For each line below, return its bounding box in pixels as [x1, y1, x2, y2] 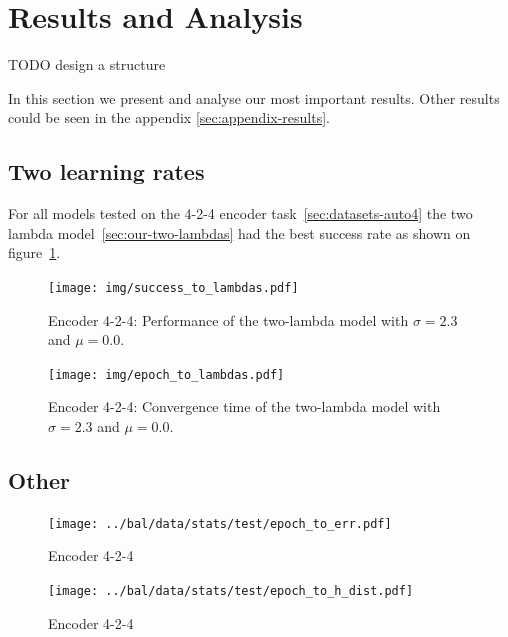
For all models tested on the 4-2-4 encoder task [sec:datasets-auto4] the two [8, 203, 473, 224]
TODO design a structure [8, 54, 166, 75]
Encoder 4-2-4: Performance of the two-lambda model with [48, 309, 409, 330]
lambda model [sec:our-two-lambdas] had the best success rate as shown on [8, 222, 471, 243]
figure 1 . [8, 242, 61, 263]
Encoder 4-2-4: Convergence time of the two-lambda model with [48, 396, 441, 417]
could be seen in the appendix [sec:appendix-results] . [8, 107, 330, 128]
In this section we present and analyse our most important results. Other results [8, 87, 500, 108]
